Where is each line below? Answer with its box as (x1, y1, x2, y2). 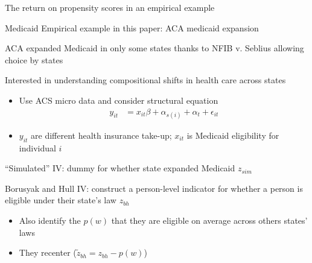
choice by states (5, 53, 63, 66)
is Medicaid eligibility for (186, 128, 279, 141)
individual (19, 141, 56, 154)
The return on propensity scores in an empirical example (5, 1, 215, 13)
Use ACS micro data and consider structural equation (19, 93, 218, 106)
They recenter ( (19, 246, 77, 259)
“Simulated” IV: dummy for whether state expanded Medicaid (5, 162, 235, 174)
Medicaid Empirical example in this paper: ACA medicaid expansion (5, 21, 259, 34)
